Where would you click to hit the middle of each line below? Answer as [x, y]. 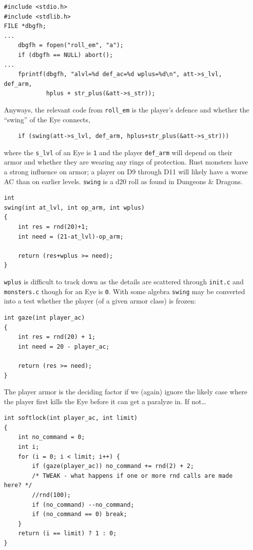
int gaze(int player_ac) [44, 317]
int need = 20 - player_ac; [64, 346]
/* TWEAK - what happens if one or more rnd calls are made [132, 476]
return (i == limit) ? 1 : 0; [67, 534]
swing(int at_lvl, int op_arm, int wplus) [74, 207]
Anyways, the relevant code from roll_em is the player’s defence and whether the [127, 109]
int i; [28, 447]
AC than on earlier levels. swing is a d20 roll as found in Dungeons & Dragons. [123, 181]
